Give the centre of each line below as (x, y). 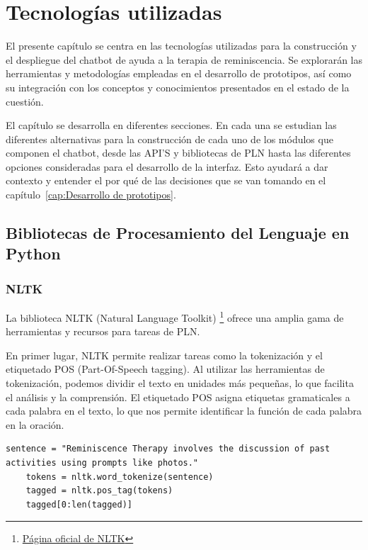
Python (33, 253)
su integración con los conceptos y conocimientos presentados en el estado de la (178, 87)
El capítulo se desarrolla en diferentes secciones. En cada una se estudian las (171, 125)
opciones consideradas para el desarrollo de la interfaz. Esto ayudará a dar (167, 166)
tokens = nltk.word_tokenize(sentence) (120, 477)
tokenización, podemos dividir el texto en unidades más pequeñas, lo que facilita (180, 383)
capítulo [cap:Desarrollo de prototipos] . (91, 195)
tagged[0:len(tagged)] (79, 504)
